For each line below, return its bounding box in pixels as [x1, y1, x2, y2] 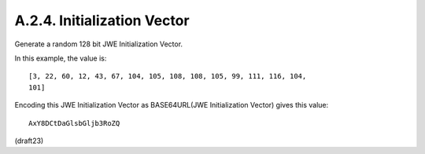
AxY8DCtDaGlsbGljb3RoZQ [28, 119, 120, 127]
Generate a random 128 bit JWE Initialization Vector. [14, 39, 183, 49]
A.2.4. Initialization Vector [14, 12, 190, 29]
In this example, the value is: [14, 53, 107, 63]
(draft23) [14, 136, 44, 145]
